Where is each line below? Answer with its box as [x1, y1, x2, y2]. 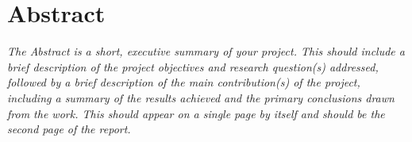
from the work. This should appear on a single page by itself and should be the [7, 105, 385, 121]
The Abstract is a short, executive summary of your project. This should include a [7, 43, 405, 59]
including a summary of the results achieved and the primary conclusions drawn [7, 89, 395, 106]
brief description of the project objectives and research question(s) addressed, [7, 58, 379, 75]
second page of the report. [7, 121, 131, 137]
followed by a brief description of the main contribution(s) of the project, [7, 74, 360, 90]
